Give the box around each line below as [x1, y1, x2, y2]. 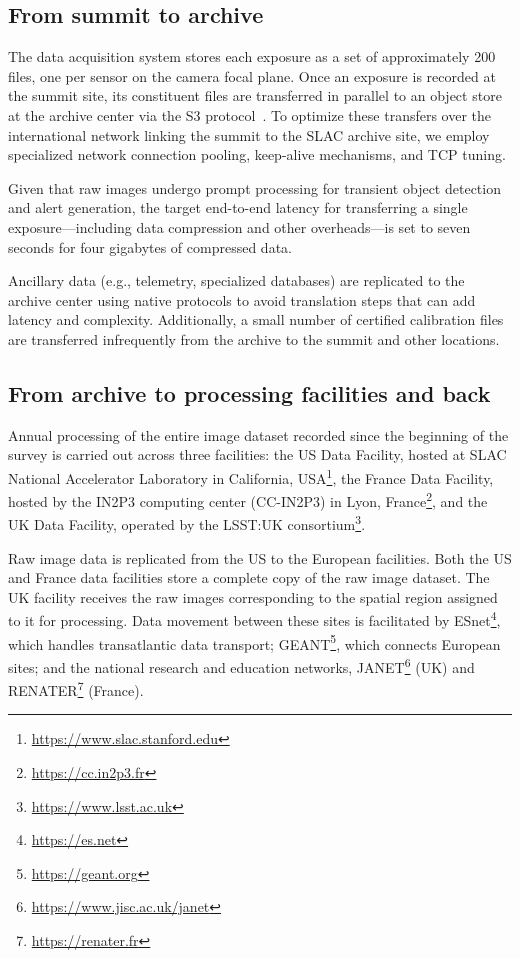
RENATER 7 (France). [8, 677, 144, 700]
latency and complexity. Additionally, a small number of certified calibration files [8, 309, 504, 330]
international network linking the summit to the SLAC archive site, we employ [8, 124, 490, 145]
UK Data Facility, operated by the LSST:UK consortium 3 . [8, 511, 366, 535]
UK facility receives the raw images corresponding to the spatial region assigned [8, 586, 498, 607]
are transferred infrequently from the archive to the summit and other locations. [8, 328, 500, 349]
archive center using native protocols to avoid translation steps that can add [8, 289, 476, 310]
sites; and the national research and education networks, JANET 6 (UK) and [8, 653, 475, 677]
